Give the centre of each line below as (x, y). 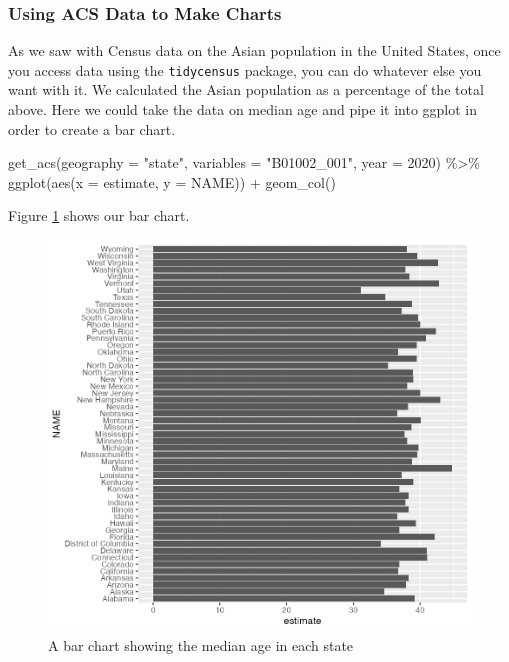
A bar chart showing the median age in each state (201, 645)
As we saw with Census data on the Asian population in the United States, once (254, 50)
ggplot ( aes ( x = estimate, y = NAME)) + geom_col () (172, 181)
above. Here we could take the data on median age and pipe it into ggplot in (243, 109)
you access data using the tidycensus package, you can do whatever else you (245, 69)
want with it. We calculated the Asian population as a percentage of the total (246, 89)
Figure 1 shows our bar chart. (99, 215)
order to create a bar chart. (92, 128)
